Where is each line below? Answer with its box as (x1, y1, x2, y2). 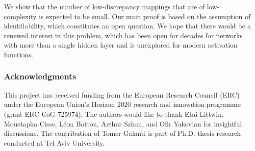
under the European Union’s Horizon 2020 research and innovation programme (4, 99, 241, 109)
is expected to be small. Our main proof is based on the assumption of (39, 11, 251, 21)
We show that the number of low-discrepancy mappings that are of (4, 1, 205, 11)
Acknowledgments (4, 70, 76, 82)
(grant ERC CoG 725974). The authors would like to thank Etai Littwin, (4, 108, 224, 119)
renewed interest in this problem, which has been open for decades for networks (4, 30, 243, 40)
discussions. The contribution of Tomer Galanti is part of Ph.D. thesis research (4, 128, 241, 138)
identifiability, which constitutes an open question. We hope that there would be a (4, 21, 251, 31)
